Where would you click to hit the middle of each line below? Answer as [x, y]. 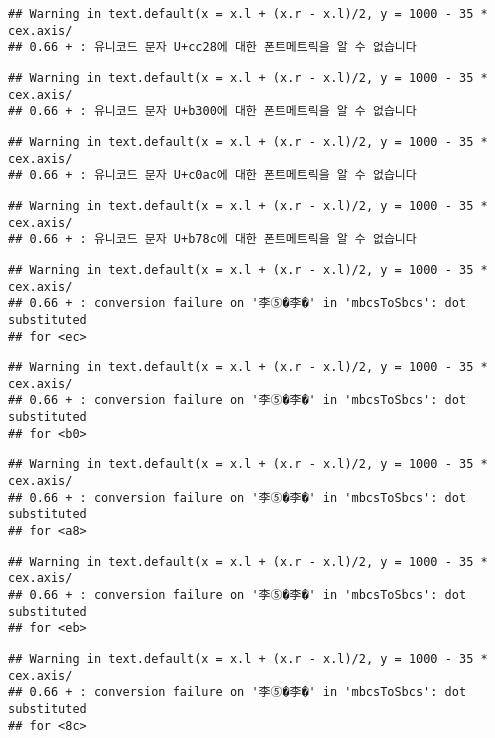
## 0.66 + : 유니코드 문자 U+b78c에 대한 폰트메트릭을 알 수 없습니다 [212, 239]
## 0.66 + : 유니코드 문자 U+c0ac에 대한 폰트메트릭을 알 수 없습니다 [212, 175]
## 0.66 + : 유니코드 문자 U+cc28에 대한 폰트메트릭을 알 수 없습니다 [212, 47]
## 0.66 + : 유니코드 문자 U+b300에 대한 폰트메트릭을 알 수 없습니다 [212, 111]
